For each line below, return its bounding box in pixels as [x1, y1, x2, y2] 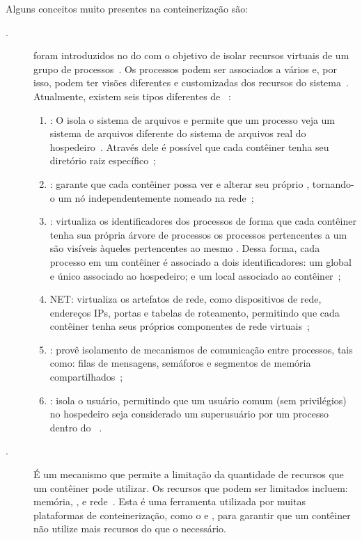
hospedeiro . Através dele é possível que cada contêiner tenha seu [49, 139, 329, 154]
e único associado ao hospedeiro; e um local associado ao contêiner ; [49, 268, 341, 283]
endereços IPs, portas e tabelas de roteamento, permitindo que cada [49, 305, 340, 319]
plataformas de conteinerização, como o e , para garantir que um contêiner [33, 507, 351, 522]
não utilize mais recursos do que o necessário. [33, 521, 226, 536]
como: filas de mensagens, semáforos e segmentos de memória [49, 356, 311, 370]
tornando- [312, 176, 354, 191]
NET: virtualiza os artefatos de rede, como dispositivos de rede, [49, 292, 322, 306]
